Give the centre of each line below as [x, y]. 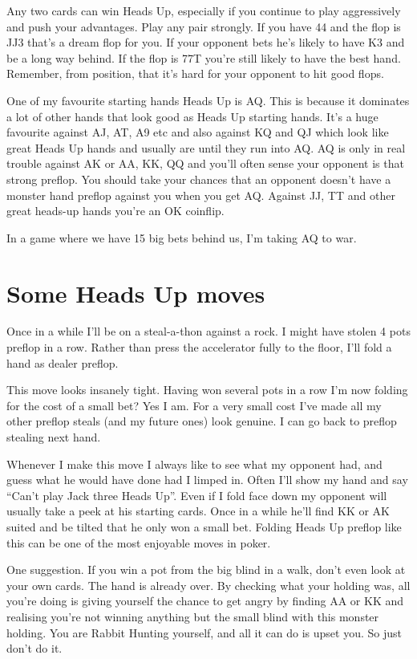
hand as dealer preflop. [63, 362]
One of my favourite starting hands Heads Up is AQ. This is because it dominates [208, 100]
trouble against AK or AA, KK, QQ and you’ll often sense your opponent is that [205, 163]
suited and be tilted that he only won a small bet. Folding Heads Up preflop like [204, 526]
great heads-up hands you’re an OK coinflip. [115, 211]
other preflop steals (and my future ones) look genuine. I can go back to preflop [202, 421]
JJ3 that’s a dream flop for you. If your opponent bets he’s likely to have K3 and [206, 42]
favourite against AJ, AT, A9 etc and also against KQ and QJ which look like [198, 132]
